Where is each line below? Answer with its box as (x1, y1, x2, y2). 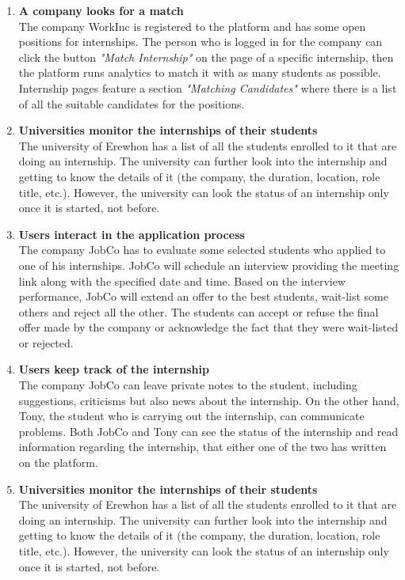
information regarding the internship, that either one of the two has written (18, 438, 387, 455)
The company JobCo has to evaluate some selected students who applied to (18, 241, 386, 258)
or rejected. (18, 334, 74, 351)
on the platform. (18, 454, 98, 471)
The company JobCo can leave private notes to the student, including (18, 377, 357, 393)
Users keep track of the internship (18, 361, 209, 377)
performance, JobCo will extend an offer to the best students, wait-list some (18, 288, 388, 305)
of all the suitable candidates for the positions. (18, 95, 245, 112)
